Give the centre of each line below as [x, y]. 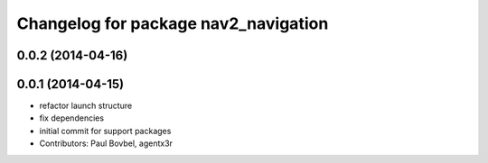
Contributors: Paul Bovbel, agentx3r [106, 143]
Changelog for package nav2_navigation [173, 23]
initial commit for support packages [105, 131]
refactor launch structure [86, 106]
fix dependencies [71, 118]
